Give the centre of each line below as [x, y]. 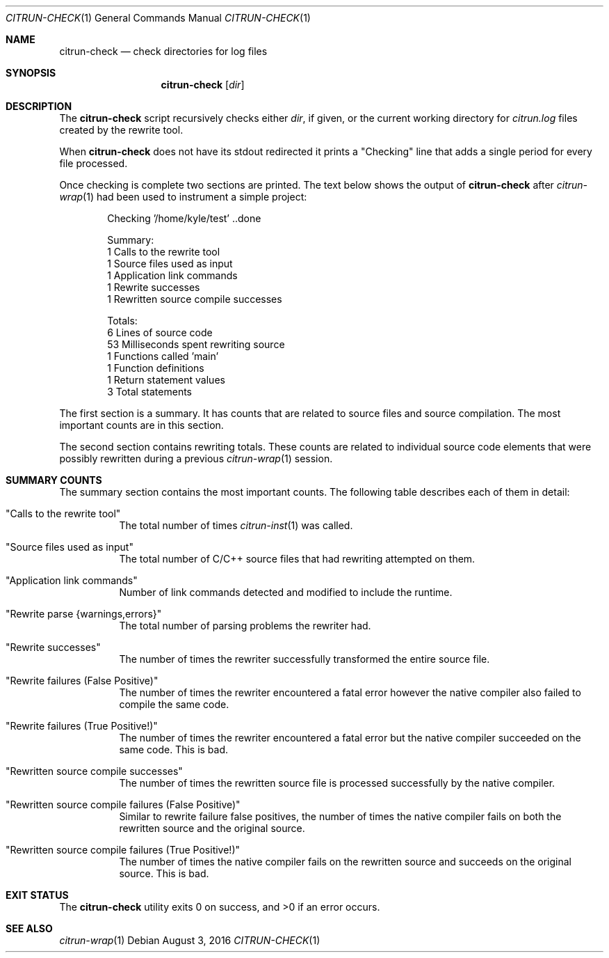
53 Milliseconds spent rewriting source [196, 344]
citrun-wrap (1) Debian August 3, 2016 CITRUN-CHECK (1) [190, 940]
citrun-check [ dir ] [203, 85]
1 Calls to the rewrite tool [164, 252]
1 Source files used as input [170, 264]
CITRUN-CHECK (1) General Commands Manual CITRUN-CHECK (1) [158, 18]
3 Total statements [149, 392]
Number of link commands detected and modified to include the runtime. [286, 592]
